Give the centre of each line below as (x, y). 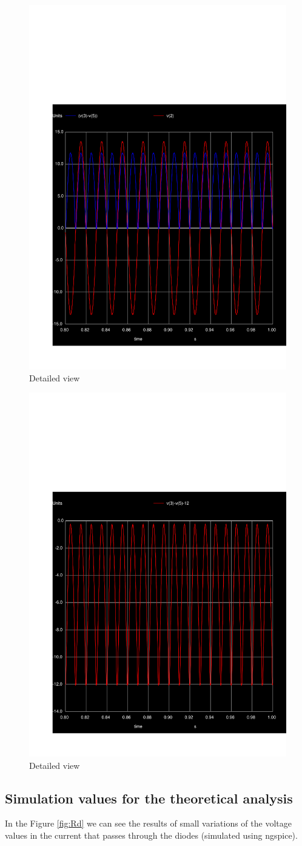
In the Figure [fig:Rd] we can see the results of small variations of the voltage (148, 823)
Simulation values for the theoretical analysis (149, 798)
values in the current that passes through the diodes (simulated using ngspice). (151, 835)
